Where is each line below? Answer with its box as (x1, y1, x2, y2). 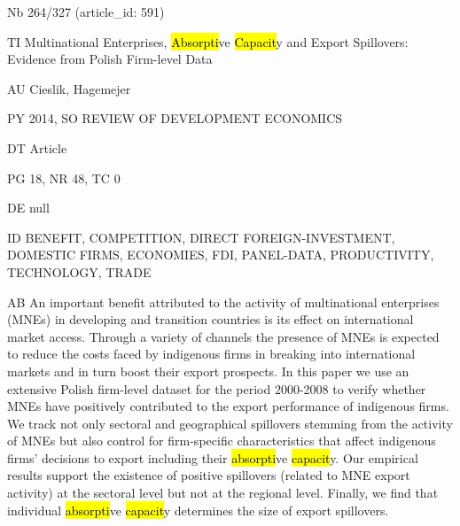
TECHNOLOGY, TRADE (7, 262, 152, 281)
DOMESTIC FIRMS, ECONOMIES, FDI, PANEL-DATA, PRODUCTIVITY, (7, 245, 434, 264)
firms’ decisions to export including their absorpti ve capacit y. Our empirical (7, 448, 418, 467)
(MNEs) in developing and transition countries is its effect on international (7, 310, 414, 329)
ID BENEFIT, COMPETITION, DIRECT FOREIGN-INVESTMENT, (7, 228, 395, 246)
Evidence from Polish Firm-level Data (7, 50, 213, 68)
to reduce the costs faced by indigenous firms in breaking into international (7, 344, 416, 363)
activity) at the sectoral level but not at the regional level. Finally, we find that (7, 483, 439, 502)
